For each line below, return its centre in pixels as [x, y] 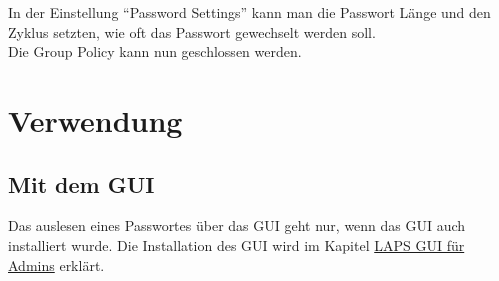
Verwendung [95, 119]
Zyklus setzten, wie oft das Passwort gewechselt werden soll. [192, 31]
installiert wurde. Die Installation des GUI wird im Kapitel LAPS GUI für [236, 244]
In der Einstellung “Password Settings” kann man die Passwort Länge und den [249, 12]
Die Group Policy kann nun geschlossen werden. [155, 51]
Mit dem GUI [81, 183]
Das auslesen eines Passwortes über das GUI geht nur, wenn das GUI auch [237, 225]
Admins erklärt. [56, 264]
